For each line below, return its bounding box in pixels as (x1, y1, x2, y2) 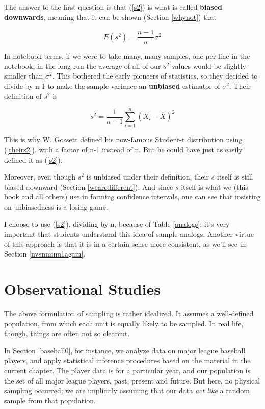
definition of (4, 90, 42, 101)
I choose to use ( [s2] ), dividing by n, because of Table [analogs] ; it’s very (4, 218, 230, 229)
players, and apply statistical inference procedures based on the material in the (4, 355, 251, 366)
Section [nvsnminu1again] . (4, 248, 86, 259)
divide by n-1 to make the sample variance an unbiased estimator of (4, 81, 220, 91)
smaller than (4, 70, 43, 81)
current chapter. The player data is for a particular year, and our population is (4, 365, 251, 375)
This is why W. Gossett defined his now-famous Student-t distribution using (4, 134, 243, 145)
